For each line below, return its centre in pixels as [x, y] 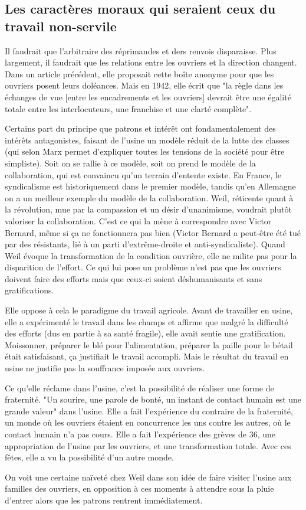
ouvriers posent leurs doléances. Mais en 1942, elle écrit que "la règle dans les [144, 85]
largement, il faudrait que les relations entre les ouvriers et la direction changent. [151, 62]
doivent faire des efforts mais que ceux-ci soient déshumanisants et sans [134, 278]
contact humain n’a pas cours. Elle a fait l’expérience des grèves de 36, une [140, 434]
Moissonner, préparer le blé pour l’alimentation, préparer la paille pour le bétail [149, 344]
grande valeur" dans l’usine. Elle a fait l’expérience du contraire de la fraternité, [149, 411]
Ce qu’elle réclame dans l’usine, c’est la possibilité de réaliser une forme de [139, 388]
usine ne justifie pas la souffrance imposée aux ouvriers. [105, 368]
